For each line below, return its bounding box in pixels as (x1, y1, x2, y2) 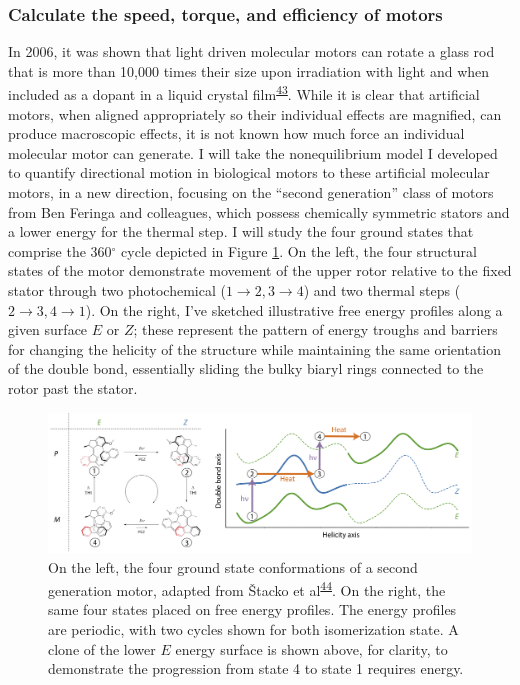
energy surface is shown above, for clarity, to (175, 638, 448, 659)
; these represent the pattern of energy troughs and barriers (133, 319, 498, 340)
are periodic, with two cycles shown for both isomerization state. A (48, 618, 459, 639)
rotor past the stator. (8, 377, 138, 398)
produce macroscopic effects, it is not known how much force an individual (8, 123, 465, 144)
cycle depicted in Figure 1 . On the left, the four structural (121, 240, 477, 261)
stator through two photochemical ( (8, 280, 226, 300)
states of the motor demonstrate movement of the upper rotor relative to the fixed (8, 260, 512, 281)
